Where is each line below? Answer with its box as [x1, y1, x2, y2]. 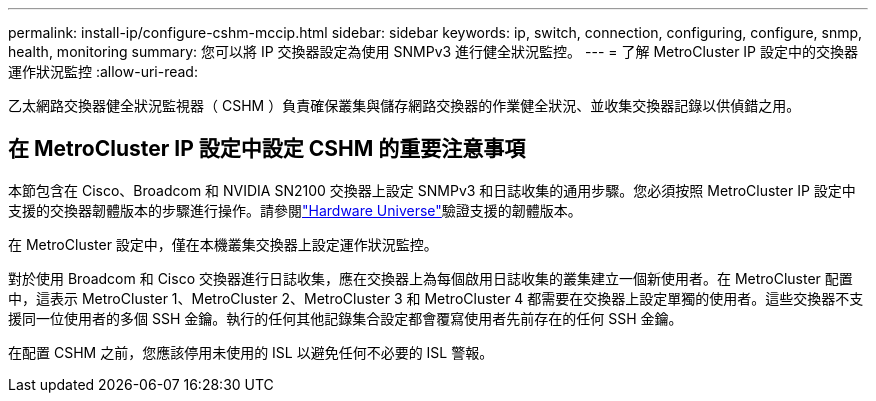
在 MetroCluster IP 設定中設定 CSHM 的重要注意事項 [8, 136, 526, 162]
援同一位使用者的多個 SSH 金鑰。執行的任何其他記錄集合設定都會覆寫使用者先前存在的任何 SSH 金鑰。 [8, 309, 683, 327]
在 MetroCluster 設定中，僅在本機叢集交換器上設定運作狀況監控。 [8, 235, 438, 253]
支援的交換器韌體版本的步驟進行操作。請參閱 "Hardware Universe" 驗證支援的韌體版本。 [8, 201, 582, 219]
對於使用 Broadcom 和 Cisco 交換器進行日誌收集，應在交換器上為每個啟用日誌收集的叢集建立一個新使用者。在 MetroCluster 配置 [8, 269, 853, 287]
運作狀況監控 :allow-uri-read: [8, 63, 198, 80]
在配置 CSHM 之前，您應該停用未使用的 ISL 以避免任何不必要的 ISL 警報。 [8, 343, 494, 361]
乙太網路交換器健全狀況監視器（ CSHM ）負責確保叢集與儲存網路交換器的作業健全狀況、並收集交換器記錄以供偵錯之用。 [8, 97, 801, 114]
